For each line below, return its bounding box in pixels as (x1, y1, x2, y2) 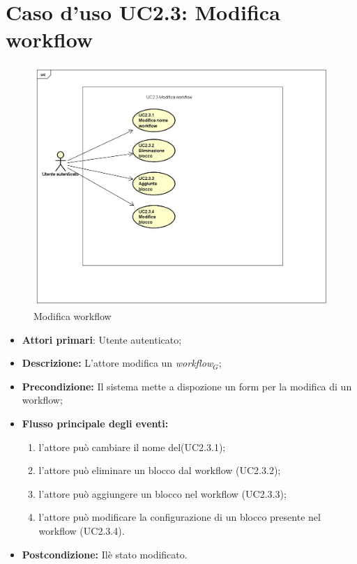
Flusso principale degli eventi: (22, 416, 169, 430)
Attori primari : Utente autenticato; (22, 332, 182, 346)
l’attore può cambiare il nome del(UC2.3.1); (38, 439, 226, 454)
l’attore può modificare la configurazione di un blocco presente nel (38, 510, 321, 524)
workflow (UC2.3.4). (38, 523, 125, 538)
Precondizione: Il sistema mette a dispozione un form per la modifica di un (22, 379, 352, 393)
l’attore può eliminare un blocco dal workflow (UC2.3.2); (38, 463, 281, 478)
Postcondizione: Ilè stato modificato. (22, 547, 188, 561)
